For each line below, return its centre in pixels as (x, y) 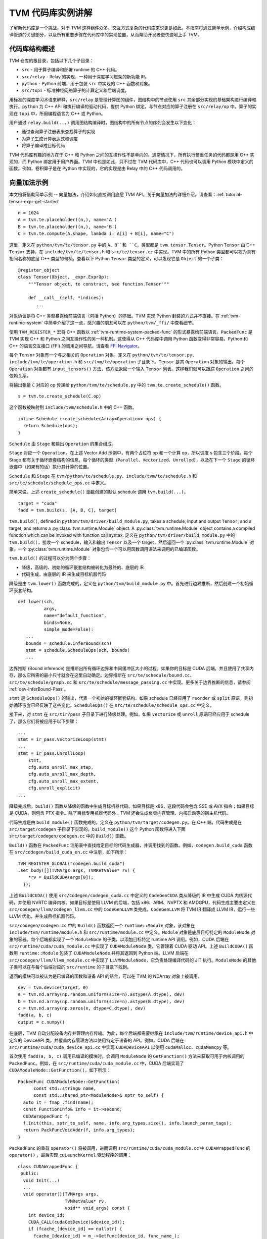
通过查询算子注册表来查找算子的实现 (58, 132)
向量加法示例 (29, 183)
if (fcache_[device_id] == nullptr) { (75, 1229)
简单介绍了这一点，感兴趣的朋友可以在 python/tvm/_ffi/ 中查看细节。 (122, 323)
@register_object (39, 270)
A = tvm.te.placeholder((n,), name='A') (67, 220)
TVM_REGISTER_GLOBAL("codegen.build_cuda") (71, 863)
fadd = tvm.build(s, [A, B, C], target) (67, 510)
